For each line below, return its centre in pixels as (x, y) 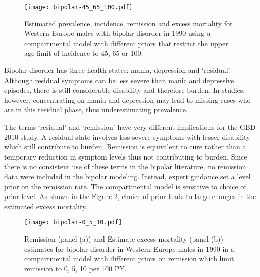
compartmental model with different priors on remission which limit (129, 259)
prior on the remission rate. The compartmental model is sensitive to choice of (125, 186)
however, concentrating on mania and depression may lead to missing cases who (127, 100)
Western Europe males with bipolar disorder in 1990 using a (117, 33)
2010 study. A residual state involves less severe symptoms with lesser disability (127, 136)
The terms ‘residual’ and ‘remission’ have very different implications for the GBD (130, 127)
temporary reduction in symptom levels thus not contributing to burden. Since (126, 156)
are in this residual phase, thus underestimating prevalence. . (98, 110)
